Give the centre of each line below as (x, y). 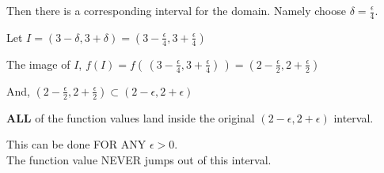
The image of (38, 64)
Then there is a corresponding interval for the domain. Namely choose (176, 10)
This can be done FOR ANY (76, 144)
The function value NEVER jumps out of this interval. (139, 160)
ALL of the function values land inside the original (131, 117)
